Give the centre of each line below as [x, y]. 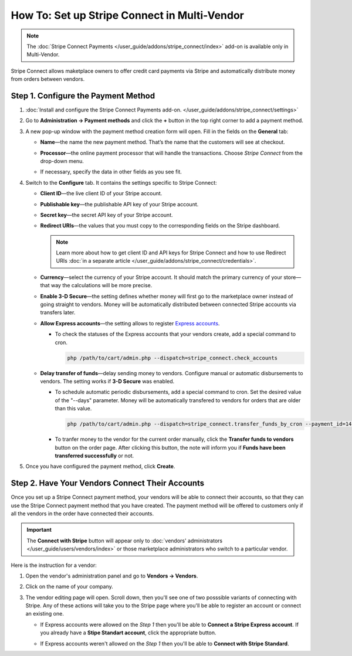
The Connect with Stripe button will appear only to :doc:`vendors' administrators [125, 541]
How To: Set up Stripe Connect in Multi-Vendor [128, 15]
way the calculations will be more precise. [101, 285]
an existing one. [45, 614]
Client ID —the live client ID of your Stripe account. [101, 193]
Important [39, 530]
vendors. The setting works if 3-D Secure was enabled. [107, 381]
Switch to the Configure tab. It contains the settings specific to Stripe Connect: [121, 182]
